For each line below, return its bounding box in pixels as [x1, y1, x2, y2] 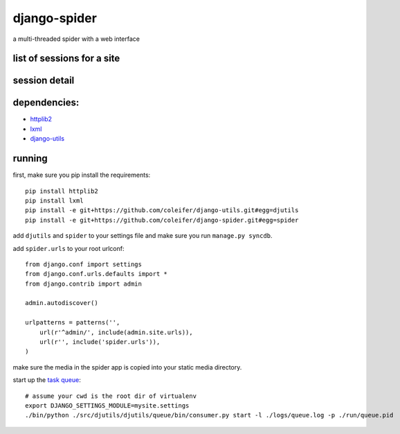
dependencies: [12, 97, 80, 109]
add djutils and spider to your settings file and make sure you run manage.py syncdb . [12, 232, 273, 240]
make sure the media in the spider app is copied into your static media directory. [12, 363, 242, 371]
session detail [12, 75, 75, 87]
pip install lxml [25, 196, 84, 205]
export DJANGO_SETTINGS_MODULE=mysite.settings [25, 401, 190, 409]
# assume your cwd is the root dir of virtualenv [25, 392, 197, 400]
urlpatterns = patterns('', [25, 319, 120, 327]
